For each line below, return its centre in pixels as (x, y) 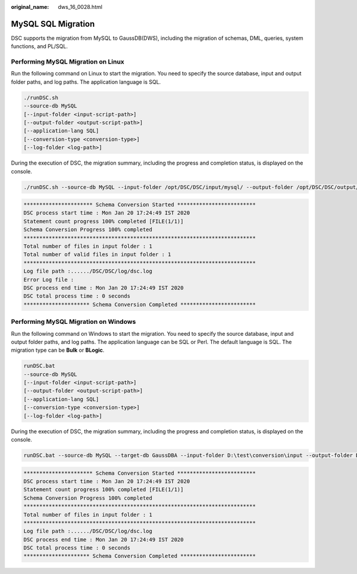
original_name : (30, 7)
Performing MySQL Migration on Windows (73, 322)
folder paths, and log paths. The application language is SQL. (86, 82)
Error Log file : (49, 280)
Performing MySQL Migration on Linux (68, 62)
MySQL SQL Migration (53, 24)
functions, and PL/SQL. (39, 46)
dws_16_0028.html (80, 7)
